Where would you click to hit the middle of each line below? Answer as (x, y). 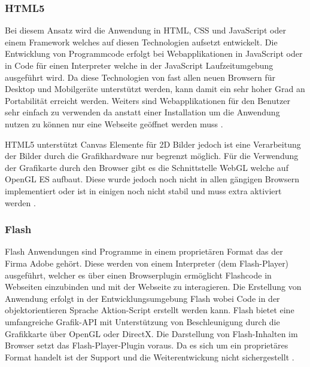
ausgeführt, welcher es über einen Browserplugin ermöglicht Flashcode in (138, 275)
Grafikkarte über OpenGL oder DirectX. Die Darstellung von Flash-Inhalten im (151, 333)
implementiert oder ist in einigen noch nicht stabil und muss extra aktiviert (143, 190)
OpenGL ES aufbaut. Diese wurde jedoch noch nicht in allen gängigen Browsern (152, 179)
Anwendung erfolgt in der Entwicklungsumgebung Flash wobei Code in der (142, 298)
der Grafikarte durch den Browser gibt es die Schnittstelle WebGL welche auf (147, 167)
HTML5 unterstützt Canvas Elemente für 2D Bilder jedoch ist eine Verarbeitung (153, 144)
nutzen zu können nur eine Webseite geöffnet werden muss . (114, 123)
